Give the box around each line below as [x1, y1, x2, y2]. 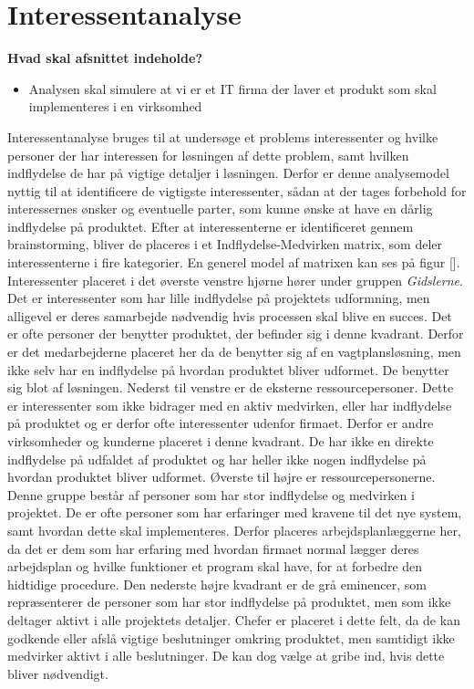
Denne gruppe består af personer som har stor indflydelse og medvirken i [7, 485, 415, 504]
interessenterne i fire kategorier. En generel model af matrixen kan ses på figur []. [7, 253, 460, 272]
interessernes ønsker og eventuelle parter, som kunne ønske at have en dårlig [7, 199, 433, 218]
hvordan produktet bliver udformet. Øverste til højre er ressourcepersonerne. [7, 467, 436, 486]
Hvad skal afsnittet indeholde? [7, 48, 202, 68]
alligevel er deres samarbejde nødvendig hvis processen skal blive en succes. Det [7, 306, 452, 325]
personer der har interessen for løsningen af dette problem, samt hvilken [7, 145, 409, 164]
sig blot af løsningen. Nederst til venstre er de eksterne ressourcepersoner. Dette [7, 378, 454, 397]
